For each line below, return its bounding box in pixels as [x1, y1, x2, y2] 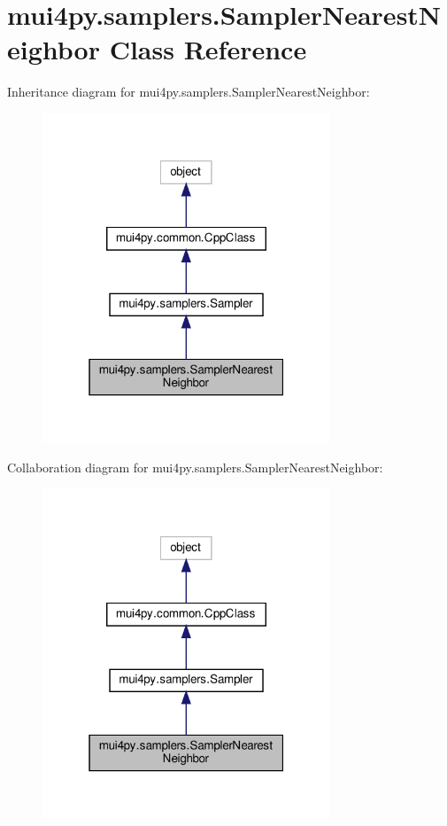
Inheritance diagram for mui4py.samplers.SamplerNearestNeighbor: [7, 82, 370, 101]
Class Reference [109, 31, 307, 67]
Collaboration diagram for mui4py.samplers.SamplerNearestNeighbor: [7, 458, 383, 477]
